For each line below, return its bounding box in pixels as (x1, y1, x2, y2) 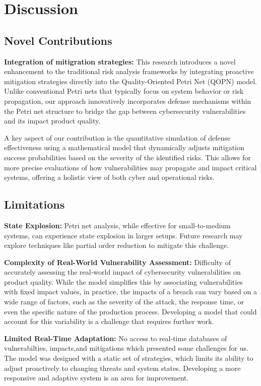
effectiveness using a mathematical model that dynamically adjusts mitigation (4, 142, 244, 153)
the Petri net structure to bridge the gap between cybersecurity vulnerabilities (4, 105, 246, 116)
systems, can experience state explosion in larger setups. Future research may (4, 230, 243, 240)
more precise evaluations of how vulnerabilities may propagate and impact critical (4, 162, 257, 172)
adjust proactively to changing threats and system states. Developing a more (4, 362, 241, 373)
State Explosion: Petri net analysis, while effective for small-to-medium (4, 220, 231, 230)
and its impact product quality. (4, 115, 101, 126)
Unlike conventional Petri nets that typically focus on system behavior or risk (4, 86, 244, 96)
